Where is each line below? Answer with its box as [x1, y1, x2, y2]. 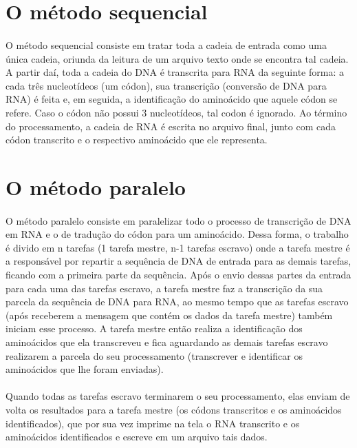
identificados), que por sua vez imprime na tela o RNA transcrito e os [6, 416, 300, 430]
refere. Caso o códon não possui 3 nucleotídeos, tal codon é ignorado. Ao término [6, 105, 347, 119]
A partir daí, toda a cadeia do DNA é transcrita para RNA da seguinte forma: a [6, 65, 344, 79]
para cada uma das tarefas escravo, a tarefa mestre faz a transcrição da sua [6, 281, 323, 295]
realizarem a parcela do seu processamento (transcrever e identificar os [6, 348, 303, 363]
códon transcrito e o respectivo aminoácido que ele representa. [6, 132, 268, 147]
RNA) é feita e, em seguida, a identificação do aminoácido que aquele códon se [6, 92, 338, 106]
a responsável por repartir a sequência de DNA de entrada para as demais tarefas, [6, 254, 351, 268]
